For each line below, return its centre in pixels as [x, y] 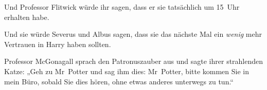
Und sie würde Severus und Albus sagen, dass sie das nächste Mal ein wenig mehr [133, 34]
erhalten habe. [27, 17]
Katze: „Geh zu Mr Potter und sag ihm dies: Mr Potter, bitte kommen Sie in [127, 71]
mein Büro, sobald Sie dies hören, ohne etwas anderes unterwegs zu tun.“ [119, 81]
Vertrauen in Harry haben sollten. [58, 44]
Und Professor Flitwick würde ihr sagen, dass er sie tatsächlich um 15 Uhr [122, 7]
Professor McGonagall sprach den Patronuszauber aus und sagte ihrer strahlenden [134, 61]
